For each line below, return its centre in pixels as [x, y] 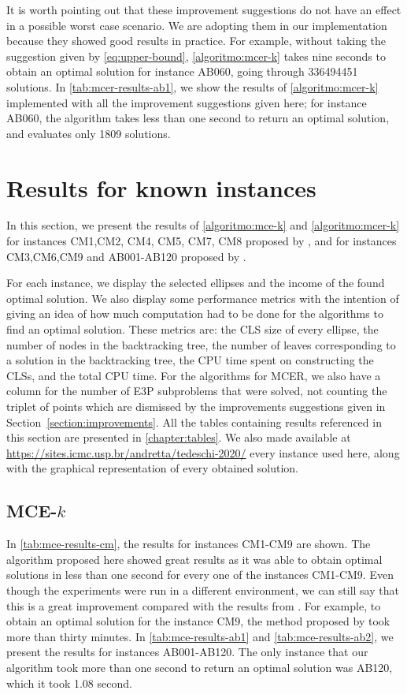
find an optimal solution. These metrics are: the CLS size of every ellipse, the [192, 329]
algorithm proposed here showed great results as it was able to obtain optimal [194, 559]
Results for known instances [161, 187]
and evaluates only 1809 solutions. [89, 133]
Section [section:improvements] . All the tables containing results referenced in [194, 422]
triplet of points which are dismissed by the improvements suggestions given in [196, 406]
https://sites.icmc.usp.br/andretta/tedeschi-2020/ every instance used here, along [203, 452]
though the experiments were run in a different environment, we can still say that [203, 590]
